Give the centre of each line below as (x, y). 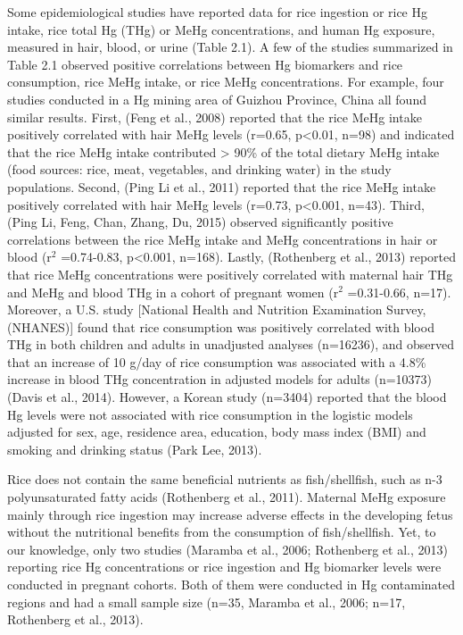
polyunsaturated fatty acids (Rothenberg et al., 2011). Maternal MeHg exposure (227, 497)
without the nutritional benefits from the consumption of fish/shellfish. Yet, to (222, 532)
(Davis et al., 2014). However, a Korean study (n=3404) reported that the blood (227, 397)
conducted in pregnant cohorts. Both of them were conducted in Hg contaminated (231, 584)
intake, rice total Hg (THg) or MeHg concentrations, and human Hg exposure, (221, 29)
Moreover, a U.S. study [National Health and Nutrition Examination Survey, (217, 309)
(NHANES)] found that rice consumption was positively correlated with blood (221, 326)
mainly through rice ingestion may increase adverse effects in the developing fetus (230, 514)
